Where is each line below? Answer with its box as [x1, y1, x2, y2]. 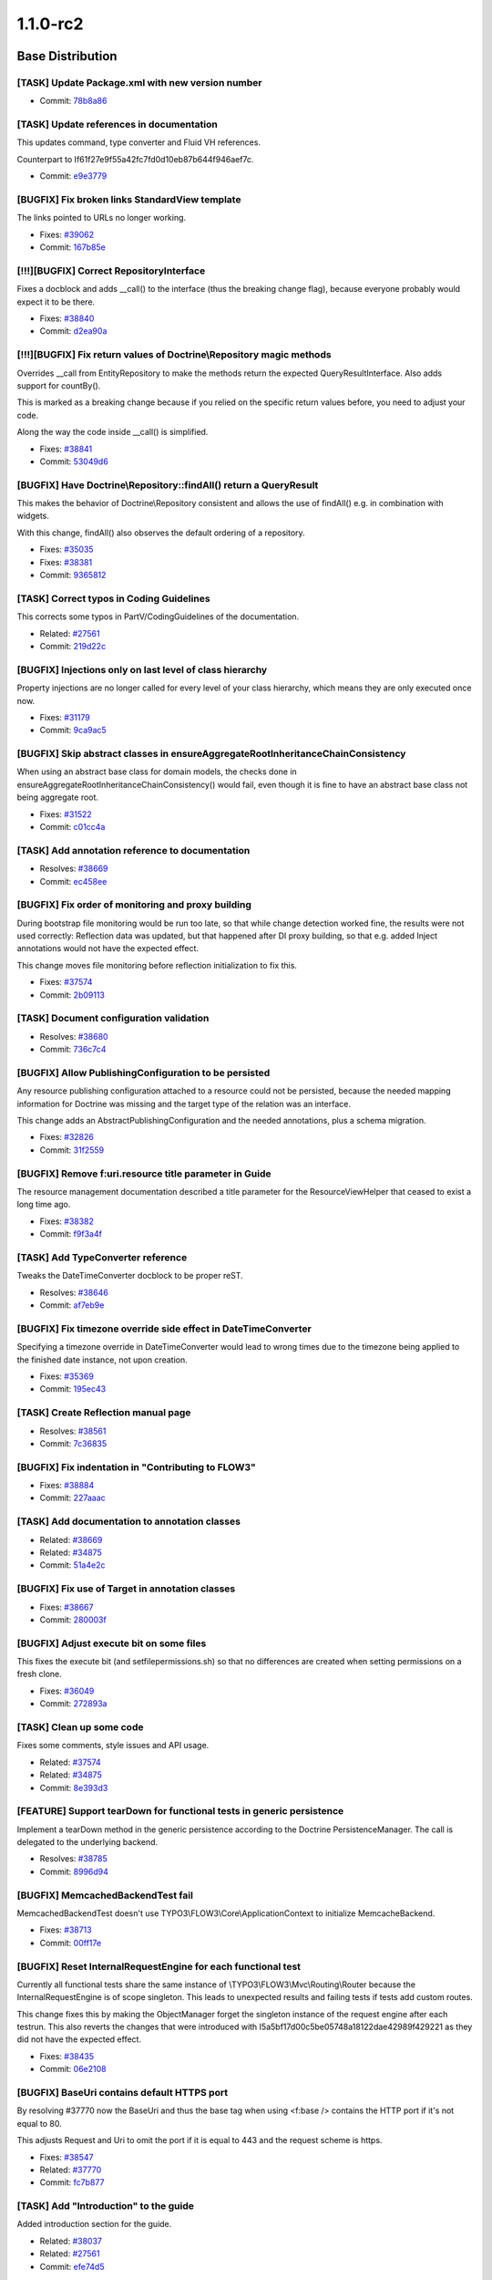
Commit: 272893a [39, 1698, 108, 1709]
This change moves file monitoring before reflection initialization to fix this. [16, 959, 298, 970]
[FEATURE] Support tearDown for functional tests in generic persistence [16, 1805, 344, 1818]
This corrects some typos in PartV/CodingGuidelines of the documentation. [16, 611, 300, 622]
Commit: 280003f [39, 1614, 107, 1625]
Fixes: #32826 [39, 1132, 95, 1143]
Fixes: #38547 [39, 2151, 94, 2162]
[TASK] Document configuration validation [16, 1012, 210, 1025]
